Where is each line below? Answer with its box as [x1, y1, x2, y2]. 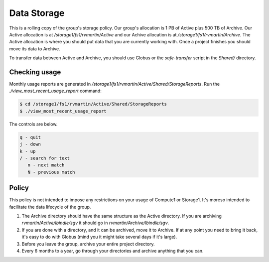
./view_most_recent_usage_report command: [9, 88, 102, 94]
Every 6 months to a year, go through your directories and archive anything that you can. [21, 248, 204, 254]
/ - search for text [19, 155, 70, 161]
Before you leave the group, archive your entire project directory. [21, 241, 155, 247]
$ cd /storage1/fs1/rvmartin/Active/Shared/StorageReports [19, 101, 167, 107]
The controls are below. [9, 121, 58, 127]
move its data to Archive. [9, 45, 61, 52]
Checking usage [9, 68, 61, 76]
